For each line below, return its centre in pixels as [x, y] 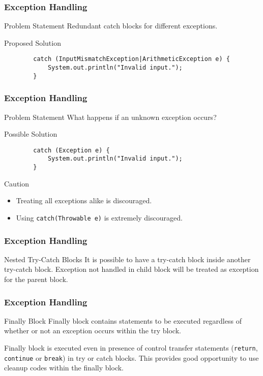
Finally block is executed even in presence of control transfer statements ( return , [131, 348]
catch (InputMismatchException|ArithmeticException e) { [131, 59]
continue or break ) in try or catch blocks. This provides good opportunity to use [131, 357]
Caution [17, 183]
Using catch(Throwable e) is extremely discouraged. [99, 217]
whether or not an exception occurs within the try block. [93, 331]
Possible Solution [31, 134]
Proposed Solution [33, 42]
